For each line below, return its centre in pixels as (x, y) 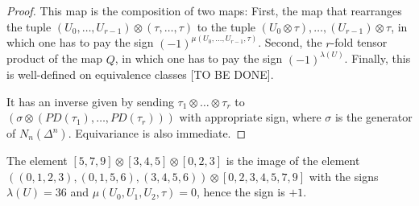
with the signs (344, 176)
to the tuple (226, 26)
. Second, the (290, 42)
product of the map (55, 58)
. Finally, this (378, 58)
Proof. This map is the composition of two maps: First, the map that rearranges (204, 10)
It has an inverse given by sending (90, 101)
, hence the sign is (241, 192)
